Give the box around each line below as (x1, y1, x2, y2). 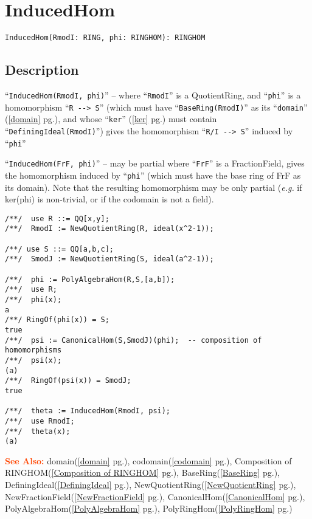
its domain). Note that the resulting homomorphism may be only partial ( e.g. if (5, 180, 302, 193)
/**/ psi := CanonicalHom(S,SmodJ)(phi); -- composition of (5, 335, 262, 345)
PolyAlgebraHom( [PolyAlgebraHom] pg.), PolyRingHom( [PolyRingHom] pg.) (5, 502, 293, 515)
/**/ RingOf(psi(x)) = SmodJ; (5, 376, 131, 385)
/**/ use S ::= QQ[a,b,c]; (5, 244, 114, 253)
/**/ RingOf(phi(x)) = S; (5, 315, 109, 325)
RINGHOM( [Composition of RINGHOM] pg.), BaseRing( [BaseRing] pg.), (5, 466, 280, 479)
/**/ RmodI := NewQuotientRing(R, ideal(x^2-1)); (5, 224, 214, 233)
